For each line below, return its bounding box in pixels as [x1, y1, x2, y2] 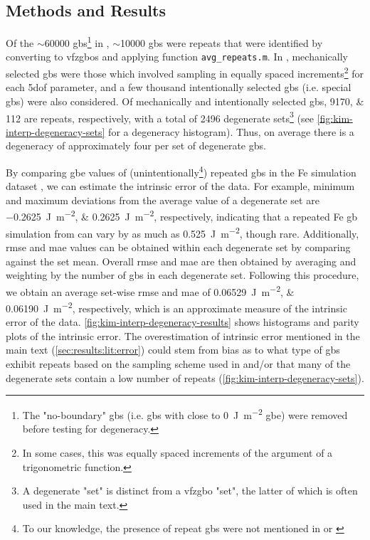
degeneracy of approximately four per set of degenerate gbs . [6, 138, 266, 153]
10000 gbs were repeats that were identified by [120, 35, 323, 50]
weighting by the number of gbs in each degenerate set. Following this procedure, [6, 268, 359, 282]
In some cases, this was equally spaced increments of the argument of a [22, 445, 333, 460]
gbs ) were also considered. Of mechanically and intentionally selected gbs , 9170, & [6, 93, 364, 108]
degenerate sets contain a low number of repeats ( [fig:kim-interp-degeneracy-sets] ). [6, 370, 364, 385]
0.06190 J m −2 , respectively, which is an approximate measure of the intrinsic [6, 298, 347, 315]
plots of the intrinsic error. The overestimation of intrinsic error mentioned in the [6, 328, 360, 343]
